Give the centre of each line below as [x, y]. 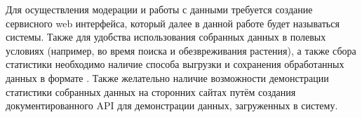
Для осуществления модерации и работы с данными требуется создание [159, 9]
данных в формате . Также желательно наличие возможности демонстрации [167, 77]
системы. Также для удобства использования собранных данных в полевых [166, 37]
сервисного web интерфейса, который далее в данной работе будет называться [173, 23]
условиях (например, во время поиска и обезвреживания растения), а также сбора [181, 50]
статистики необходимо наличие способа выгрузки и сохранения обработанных [175, 64]
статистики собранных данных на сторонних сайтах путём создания [151, 91]
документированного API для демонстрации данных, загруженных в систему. [172, 105]
